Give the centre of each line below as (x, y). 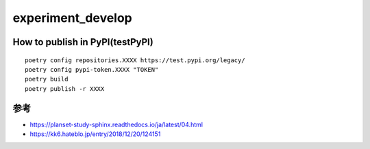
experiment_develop (73, 18)
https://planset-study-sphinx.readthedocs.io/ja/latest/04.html (116, 124)
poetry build (47, 79)
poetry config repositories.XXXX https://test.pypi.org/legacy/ (135, 60)
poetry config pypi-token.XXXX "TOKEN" (92, 69)
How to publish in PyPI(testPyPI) (83, 42)
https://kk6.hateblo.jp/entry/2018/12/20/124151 (95, 134)
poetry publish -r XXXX (65, 89)
